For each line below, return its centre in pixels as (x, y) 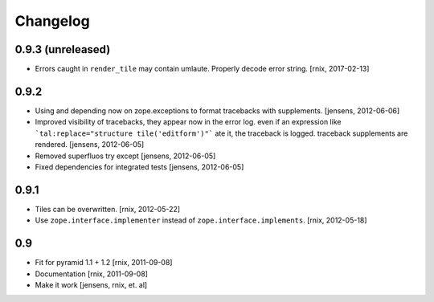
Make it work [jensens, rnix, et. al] (91, 284)
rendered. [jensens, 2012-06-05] (90, 145)
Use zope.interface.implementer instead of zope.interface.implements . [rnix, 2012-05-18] (201, 220)
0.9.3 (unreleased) (63, 49)
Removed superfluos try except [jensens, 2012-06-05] (125, 156)
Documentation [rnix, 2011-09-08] (92, 274)
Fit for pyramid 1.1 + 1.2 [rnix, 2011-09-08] (104, 263)
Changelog (52, 21)
